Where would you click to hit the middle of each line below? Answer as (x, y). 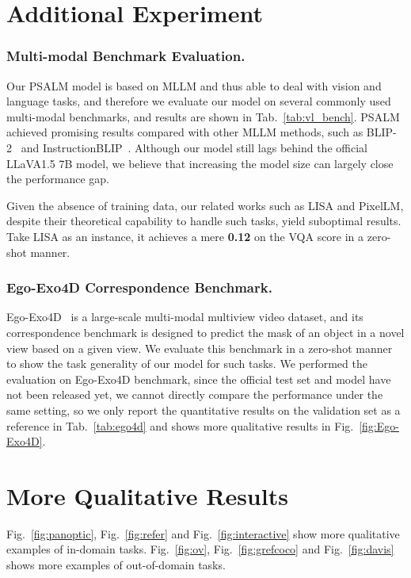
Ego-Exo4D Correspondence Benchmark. (139, 287)
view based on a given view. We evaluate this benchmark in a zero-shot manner (200, 348)
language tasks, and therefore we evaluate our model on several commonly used (199, 101)
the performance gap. (58, 179)
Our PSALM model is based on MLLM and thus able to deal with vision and (194, 85)
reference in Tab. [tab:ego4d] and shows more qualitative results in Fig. (180, 425)
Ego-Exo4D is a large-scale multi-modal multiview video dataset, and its (185, 317)
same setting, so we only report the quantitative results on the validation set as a (204, 410)
